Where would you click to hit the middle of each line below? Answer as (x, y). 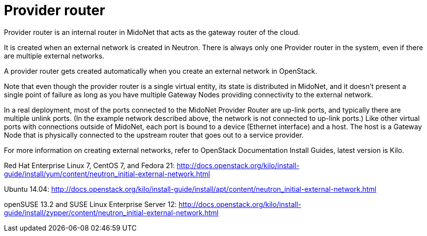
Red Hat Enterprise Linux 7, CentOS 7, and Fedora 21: (90, 165)
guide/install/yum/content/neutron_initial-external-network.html (107, 174)
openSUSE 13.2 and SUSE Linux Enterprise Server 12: (90, 204)
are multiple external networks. (54, 56)
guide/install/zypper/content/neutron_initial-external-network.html (111, 212)
